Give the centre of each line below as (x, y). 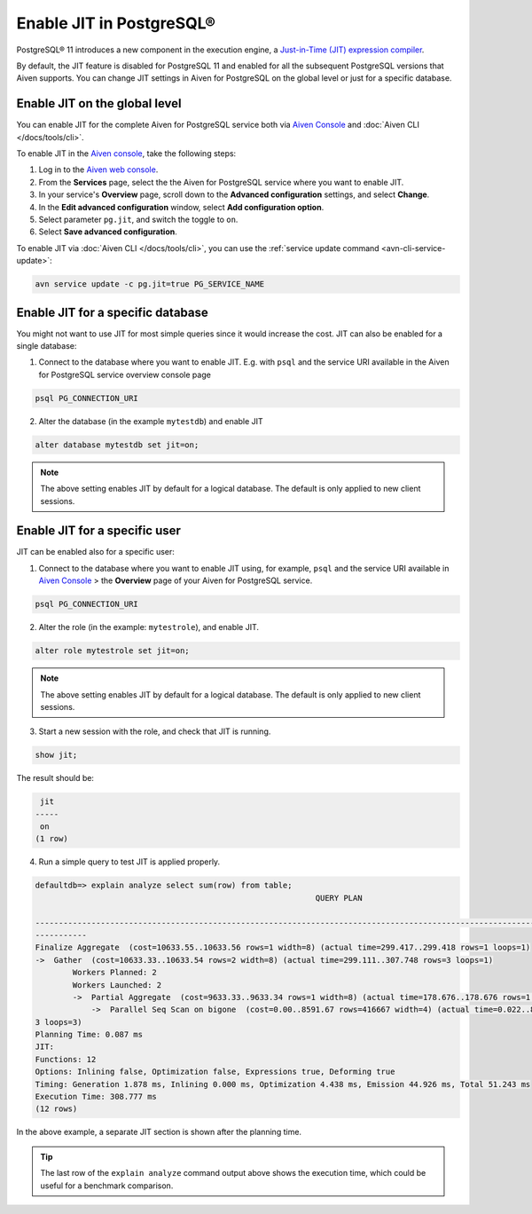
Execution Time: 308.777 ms (96, 1097)
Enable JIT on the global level (99, 103)
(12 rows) (56, 1109)
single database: (47, 346)
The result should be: (55, 778)
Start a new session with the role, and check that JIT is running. (155, 731)
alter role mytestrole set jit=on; (112, 651)
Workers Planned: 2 (114, 973)
